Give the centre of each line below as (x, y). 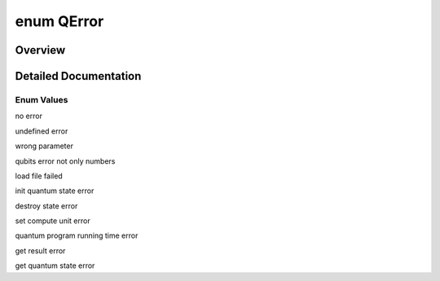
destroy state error (46, 206)
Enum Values (42, 99)
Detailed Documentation (78, 76)
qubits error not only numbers (65, 161)
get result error (40, 250)
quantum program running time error (77, 235)
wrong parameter (44, 146)
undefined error (42, 131)
